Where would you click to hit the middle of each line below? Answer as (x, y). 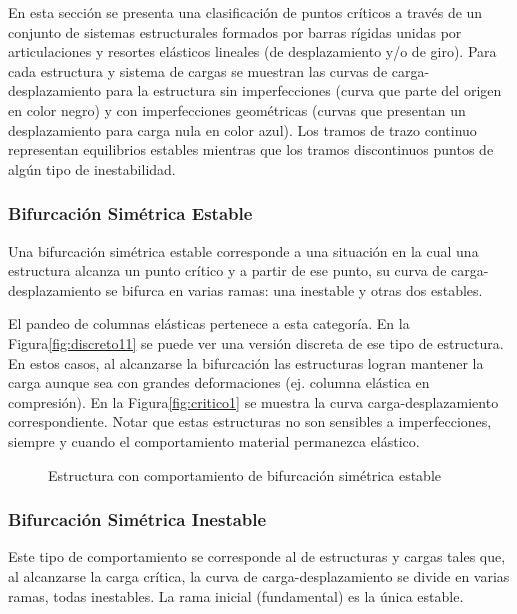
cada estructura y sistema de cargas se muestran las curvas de (198, 70)
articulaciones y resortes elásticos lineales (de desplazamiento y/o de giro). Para (252, 51)
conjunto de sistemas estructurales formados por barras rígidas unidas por (235, 31)
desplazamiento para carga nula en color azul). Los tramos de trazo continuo (242, 129)
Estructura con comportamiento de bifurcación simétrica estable (245, 474)
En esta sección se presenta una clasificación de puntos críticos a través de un (245, 12)
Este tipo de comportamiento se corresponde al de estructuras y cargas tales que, (257, 556)
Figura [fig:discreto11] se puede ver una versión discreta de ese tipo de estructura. (256, 342)
